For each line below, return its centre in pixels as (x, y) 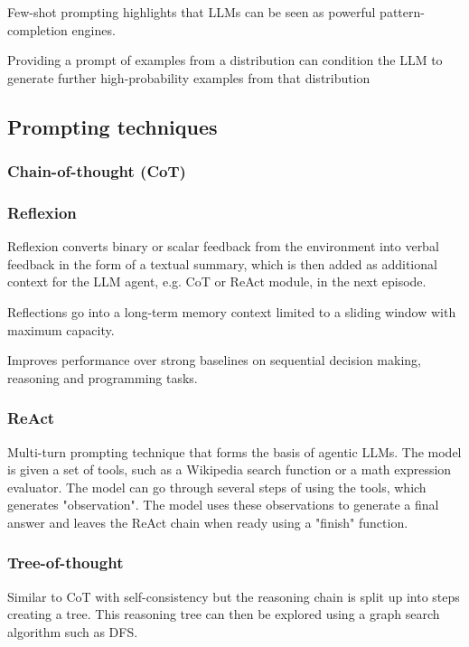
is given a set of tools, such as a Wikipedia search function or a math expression (230, 469)
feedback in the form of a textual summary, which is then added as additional (222, 263)
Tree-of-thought (66, 563)
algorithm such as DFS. (73, 631)
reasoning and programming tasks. (103, 377)
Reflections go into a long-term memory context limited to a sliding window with (232, 312)
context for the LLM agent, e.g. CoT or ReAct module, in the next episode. (217, 281)
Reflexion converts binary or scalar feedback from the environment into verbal (223, 246)
